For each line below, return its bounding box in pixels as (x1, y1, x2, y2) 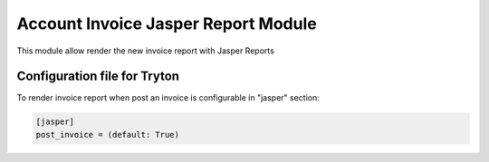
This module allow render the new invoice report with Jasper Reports (16, 45, 275, 56)
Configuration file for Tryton (16, 69, 180, 84)
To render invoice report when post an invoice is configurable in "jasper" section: (16, 92, 321, 103)
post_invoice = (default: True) (35, 129, 180, 139)
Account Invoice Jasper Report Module (16, 14, 317, 33)
